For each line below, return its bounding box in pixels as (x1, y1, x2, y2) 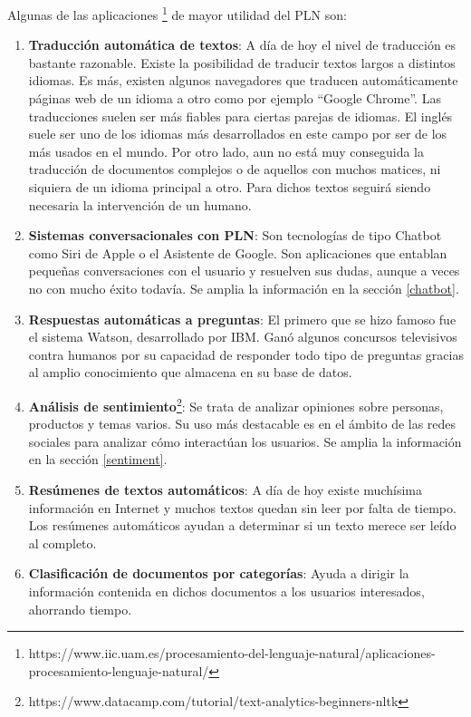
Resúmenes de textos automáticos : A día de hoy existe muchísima (28, 480, 422, 499)
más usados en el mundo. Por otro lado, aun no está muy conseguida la (28, 141, 424, 160)
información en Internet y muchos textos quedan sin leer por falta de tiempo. (28, 498, 457, 517)
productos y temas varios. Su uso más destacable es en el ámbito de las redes (28, 414, 457, 433)
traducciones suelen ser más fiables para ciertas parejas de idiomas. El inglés (28, 106, 453, 125)
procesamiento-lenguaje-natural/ (28, 661, 209, 680)
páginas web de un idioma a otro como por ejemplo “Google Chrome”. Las (28, 89, 441, 108)
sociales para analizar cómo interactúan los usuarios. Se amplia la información (28, 431, 462, 451)
